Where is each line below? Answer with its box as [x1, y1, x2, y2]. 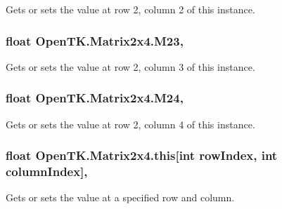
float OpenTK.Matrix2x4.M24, [6, 89, 184, 107]
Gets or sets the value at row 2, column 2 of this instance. [6, 2, 255, 16]
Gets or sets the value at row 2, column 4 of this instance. [6, 116, 255, 131]
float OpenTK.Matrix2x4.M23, [6, 32, 184, 49]
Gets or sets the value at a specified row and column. [6, 190, 235, 205]
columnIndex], [6, 163, 88, 180]
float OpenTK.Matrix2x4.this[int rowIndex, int [6, 147, 278, 164]
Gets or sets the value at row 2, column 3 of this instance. [6, 59, 255, 74]
